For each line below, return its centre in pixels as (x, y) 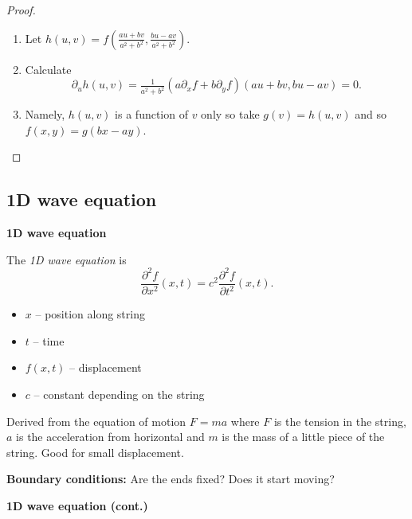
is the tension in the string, (340, 421)
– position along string (90, 314)
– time (49, 340)
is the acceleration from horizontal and (110, 437)
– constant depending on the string (119, 394)
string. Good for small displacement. (95, 452)
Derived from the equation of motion (96, 421)
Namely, (45, 114)
